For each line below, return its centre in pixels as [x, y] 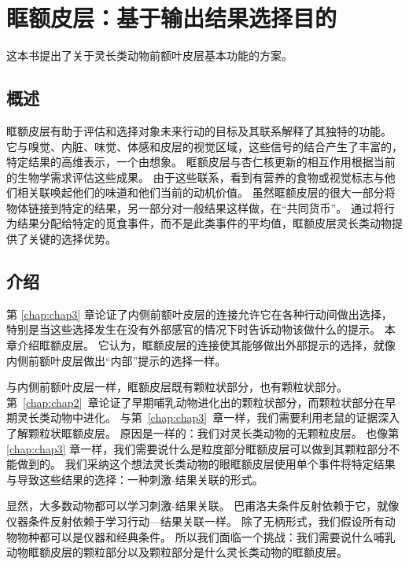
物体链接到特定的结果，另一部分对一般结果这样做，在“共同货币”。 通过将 [195, 207]
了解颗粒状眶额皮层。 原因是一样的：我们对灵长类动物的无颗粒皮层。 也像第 [203, 433]
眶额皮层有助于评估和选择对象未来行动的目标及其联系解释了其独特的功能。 [199, 130]
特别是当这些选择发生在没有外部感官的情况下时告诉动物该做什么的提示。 [193, 329]
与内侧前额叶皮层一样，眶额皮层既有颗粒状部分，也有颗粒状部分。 [177, 387]
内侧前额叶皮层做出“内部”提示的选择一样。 [116, 360]
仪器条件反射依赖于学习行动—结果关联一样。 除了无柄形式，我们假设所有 [195, 521]
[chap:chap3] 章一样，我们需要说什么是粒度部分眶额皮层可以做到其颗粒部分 [198, 448]
